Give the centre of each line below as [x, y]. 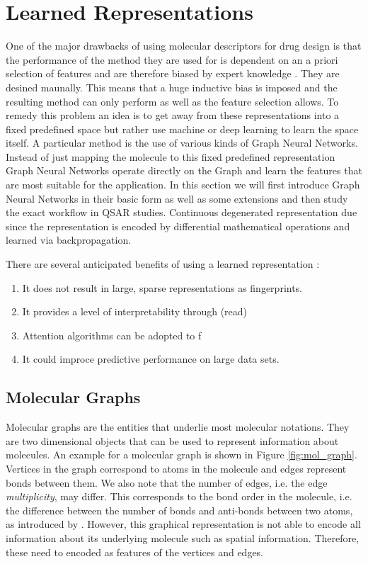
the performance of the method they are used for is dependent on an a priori [172, 59]
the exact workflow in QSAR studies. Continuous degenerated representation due [182, 212]
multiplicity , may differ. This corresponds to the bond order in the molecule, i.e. [179, 496]
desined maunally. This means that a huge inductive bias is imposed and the [172, 87]
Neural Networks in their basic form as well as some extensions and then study [177, 198]
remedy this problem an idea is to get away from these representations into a [173, 115]
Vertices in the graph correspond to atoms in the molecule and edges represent [176, 468]
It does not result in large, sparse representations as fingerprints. [162, 287]
